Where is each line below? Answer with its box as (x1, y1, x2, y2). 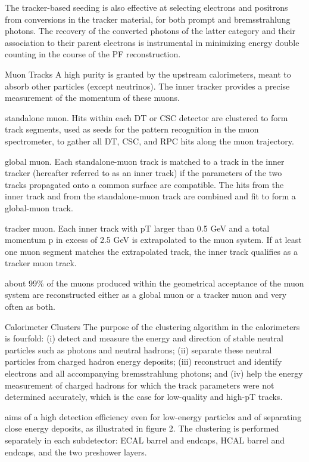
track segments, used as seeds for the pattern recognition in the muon (5, 123, 259, 135)
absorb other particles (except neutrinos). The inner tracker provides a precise (5, 79, 290, 92)
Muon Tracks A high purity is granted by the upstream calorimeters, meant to (5, 67, 291, 80)
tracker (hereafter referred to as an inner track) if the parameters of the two (5, 167, 282, 179)
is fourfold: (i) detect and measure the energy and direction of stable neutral (5, 332, 283, 344)
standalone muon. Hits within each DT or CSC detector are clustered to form (5, 111, 288, 124)
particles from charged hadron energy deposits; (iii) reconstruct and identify (5, 355, 282, 368)
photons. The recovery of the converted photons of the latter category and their (5, 24, 296, 37)
